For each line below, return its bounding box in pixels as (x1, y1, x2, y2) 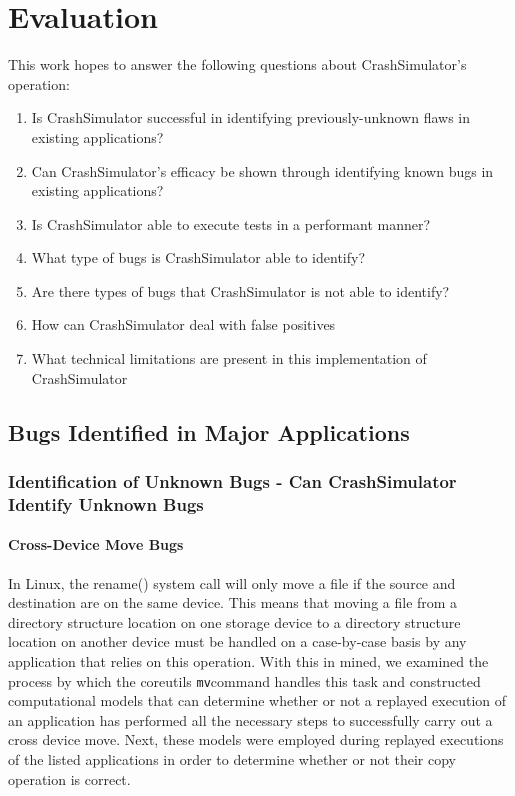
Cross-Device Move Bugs (8, 534, 184, 555)
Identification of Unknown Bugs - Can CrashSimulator (8, 468, 457, 493)
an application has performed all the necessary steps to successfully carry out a (8, 709, 493, 730)
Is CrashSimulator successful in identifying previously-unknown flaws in (31, 107, 470, 128)
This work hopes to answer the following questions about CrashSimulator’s (8, 54, 467, 75)
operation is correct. (8, 768, 131, 789)
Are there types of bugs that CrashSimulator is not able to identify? (31, 280, 450, 301)
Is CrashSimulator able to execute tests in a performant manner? (31, 213, 431, 234)
